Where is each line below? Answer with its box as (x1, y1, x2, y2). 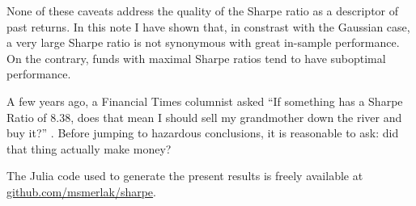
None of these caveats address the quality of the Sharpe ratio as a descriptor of (6, 2, 399, 19)
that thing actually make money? (6, 140, 172, 157)
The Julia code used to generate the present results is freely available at (6, 167, 363, 184)
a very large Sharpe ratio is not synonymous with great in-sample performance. (6, 34, 400, 51)
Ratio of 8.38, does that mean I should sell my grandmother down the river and (6, 108, 402, 125)
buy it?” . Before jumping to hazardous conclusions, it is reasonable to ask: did (6, 124, 399, 141)
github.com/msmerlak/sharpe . (6, 183, 156, 200)
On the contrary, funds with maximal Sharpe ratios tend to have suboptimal (6, 49, 386, 66)
